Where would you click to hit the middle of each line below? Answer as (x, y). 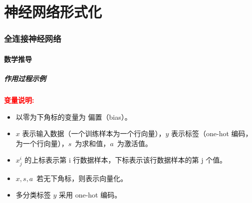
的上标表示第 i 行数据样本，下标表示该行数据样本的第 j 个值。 (126, 160)
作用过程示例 (25, 78)
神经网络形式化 (53, 12)
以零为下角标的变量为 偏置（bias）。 (74, 116)
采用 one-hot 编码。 (90, 195)
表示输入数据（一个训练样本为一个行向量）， (94, 133)
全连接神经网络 (33, 39)
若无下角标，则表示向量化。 (82, 178)
